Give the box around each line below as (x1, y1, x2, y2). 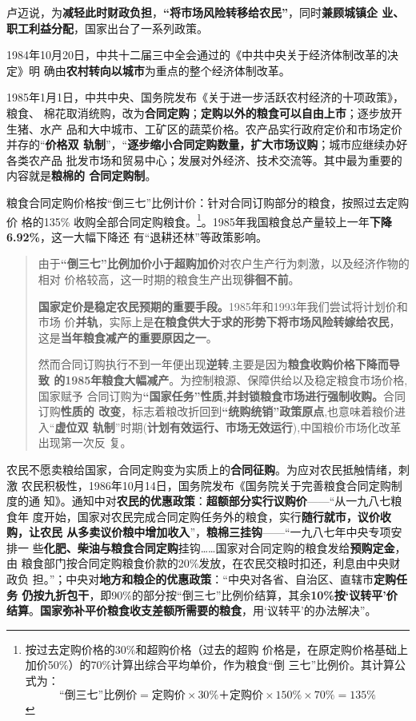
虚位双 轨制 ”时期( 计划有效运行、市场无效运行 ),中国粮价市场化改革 (54, 418, 402, 435)
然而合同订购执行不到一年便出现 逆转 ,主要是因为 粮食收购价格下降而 (38, 356, 389, 372)
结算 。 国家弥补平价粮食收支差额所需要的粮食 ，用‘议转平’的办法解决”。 (6, 602, 377, 619)
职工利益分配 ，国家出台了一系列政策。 (6, 19, 208, 36)
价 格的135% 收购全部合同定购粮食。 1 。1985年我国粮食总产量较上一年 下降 (6, 210, 392, 229)
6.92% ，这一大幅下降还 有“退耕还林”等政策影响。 (6, 228, 267, 245)
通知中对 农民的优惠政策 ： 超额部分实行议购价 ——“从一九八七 (71, 492, 391, 509)
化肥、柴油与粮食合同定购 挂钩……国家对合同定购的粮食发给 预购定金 (43, 539, 395, 556)
